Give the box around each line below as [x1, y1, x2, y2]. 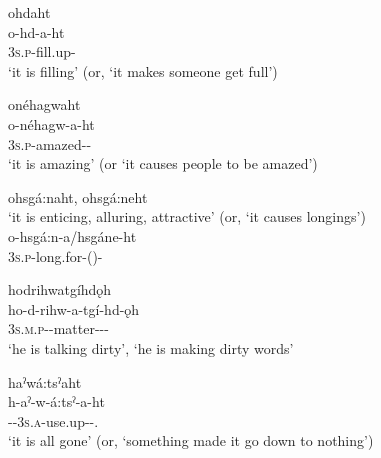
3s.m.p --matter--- [8, 318, 109, 339]
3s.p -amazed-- [8, 133, 92, 154]
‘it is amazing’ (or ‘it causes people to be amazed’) [8, 153, 318, 174]
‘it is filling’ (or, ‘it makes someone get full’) [8, 60, 278, 81]
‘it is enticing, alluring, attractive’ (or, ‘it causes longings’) [8, 206, 366, 227]
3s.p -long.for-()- [8, 245, 103, 266]
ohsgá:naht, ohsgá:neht [8, 186, 148, 207]
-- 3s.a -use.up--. [8, 410, 99, 431]
